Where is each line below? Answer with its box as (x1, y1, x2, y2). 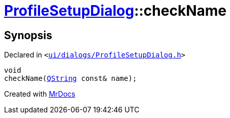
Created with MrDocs (4, 90, 76, 99)
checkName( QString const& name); (4, 74, 137, 83)
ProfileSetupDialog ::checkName (4, 2, 226, 19)
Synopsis (4, 28, 52, 42)
